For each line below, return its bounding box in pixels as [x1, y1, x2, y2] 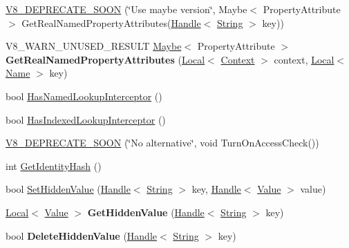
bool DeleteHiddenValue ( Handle [6, 228, 158, 242]
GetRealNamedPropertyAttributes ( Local [6, 52, 205, 66]
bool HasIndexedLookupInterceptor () [6, 112, 166, 126]
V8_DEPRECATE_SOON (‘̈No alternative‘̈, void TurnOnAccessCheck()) [6, 135, 319, 150]
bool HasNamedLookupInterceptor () [6, 88, 162, 103]
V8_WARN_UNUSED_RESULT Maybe [6, 39, 182, 53]
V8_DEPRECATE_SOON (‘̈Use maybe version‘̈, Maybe [6, 2, 247, 16]
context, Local [274, 52, 334, 66]
